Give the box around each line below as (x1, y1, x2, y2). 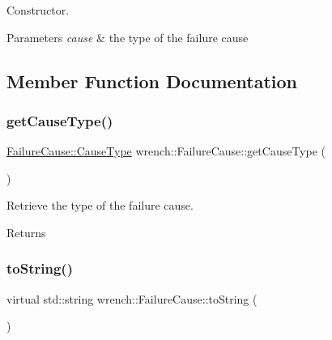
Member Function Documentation (6, 68, 298, 93)
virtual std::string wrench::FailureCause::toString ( (6, 290, 258, 307)
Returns (6, 223, 46, 240)
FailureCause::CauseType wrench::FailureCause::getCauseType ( (6, 142, 326, 159)
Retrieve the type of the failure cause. (6, 197, 194, 214)
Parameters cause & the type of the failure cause (6, 28, 249, 45)
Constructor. (6, 2, 70, 18)
